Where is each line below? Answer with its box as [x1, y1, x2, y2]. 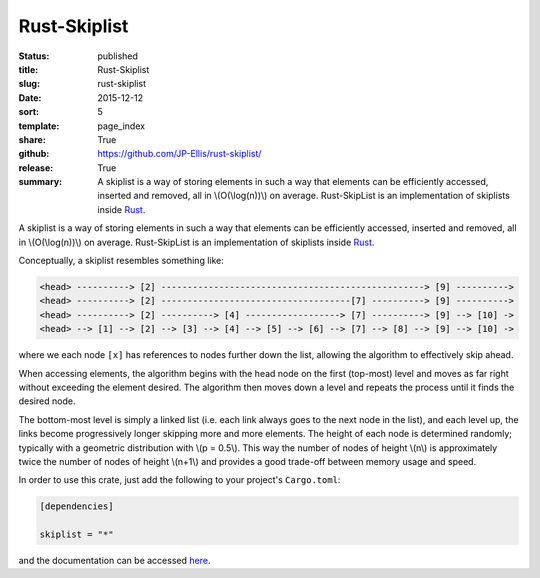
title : [18, 63, 39, 75]
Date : [18, 91, 42, 104]
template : [18, 120, 60, 132]
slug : [18, 78, 40, 90]
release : [18, 161, 54, 174]
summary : [18, 176, 63, 188]
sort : [18, 106, 40, 118]
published [97, 50, 139, 62]
